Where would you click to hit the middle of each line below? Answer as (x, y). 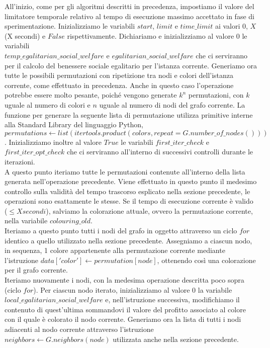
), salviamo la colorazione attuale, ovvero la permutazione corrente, (149, 210)
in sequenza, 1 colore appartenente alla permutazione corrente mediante (115, 250)
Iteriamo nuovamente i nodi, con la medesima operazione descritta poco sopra (124, 280)
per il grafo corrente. (36, 270)
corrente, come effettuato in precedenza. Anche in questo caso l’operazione (119, 85)
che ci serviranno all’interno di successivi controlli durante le (160, 152)
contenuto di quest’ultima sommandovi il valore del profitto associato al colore (125, 309)
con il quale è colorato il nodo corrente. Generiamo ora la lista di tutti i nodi (123, 319)
